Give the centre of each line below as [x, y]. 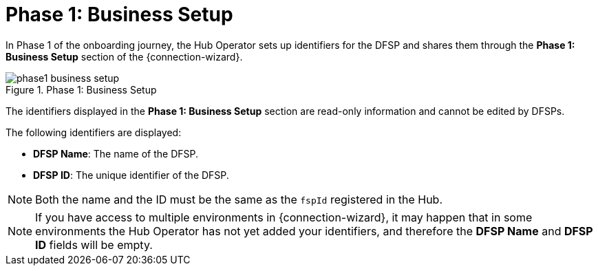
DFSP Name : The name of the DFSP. [116, 153]
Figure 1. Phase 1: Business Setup [81, 89]
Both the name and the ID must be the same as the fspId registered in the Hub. [239, 199]
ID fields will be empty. [94, 245]
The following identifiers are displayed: [94, 132]
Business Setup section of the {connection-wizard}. [124, 56]
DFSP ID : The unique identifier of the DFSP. [131, 175]
